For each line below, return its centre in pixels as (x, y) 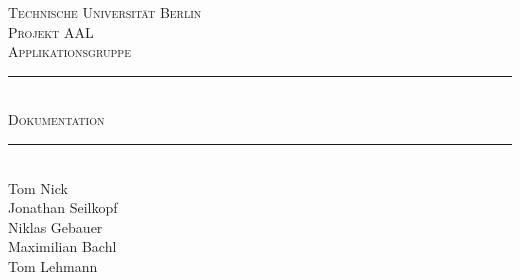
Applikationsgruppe (69, 51)
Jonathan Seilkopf (63, 207)
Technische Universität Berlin (105, 12)
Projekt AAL (51, 31)
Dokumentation (56, 119)
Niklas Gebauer (55, 226)
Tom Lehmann (53, 265)
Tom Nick (38, 187)
